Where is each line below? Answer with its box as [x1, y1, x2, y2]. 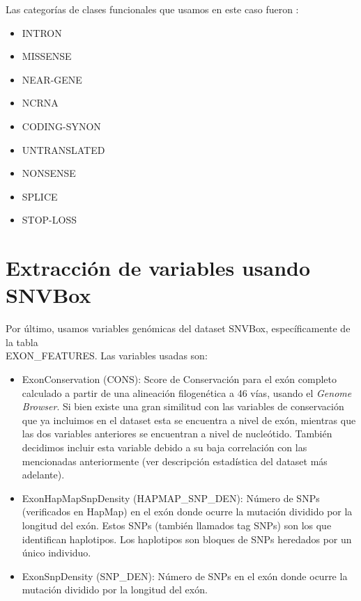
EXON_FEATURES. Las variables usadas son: [6, 348, 208, 363]
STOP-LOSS [22, 212, 77, 227]
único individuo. [22, 545, 91, 560]
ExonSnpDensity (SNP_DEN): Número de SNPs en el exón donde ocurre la [22, 568, 348, 583]
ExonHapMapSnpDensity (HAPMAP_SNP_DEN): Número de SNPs [22, 490, 320, 505]
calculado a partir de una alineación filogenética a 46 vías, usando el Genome [22, 385, 352, 400]
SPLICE [22, 189, 58, 203]
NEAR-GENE [22, 72, 82, 86]
